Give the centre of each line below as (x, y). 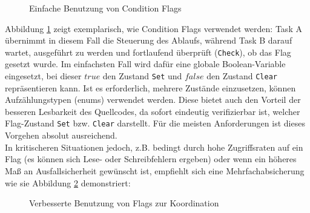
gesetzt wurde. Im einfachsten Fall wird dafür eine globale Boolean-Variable (145, 64)
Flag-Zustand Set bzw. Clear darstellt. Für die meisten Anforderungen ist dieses (155, 123)
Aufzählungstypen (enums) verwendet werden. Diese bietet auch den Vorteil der (153, 100)
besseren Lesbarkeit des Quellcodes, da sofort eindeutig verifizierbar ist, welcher (153, 111)
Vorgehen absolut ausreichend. (61, 135)
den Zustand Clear (242, 76)
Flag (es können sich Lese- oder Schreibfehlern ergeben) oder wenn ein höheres (151, 159)
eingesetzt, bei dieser (43, 76)
